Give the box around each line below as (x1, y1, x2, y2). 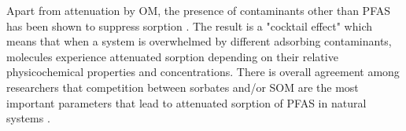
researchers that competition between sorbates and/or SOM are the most (6, 78, 359, 95)
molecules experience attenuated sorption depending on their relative (6, 48, 338, 64)
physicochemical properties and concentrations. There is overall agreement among (6, 64, 400, 80)
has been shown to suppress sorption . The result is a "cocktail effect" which (6, 17, 372, 34)
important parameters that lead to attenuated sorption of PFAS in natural (6, 94, 367, 111)
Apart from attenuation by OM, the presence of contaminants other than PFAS (6, 2, 391, 18)
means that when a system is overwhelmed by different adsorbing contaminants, (6, 33, 392, 49)
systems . (6, 110, 50, 126)
